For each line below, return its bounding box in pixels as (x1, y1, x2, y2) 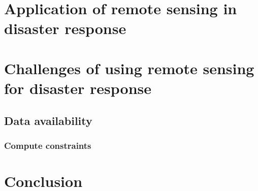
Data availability (4, 112, 92, 128)
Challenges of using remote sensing (4, 57, 254, 78)
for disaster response (4, 77, 152, 98)
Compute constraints (4, 139, 91, 151)
